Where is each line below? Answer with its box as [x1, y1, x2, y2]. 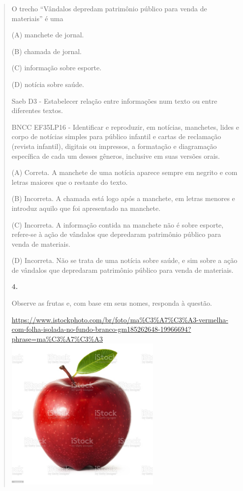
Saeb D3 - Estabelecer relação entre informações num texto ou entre [11, 95, 217, 106]
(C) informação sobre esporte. [11, 62, 102, 73]
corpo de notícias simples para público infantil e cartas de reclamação [11, 131, 221, 142]
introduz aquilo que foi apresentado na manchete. [11, 202, 161, 213]
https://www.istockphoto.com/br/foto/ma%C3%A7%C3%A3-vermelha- [11, 314, 228, 324]
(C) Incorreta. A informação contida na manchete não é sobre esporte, [11, 219, 224, 230]
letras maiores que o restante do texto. [11, 176, 128, 187]
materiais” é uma [11, 13, 63, 23]
